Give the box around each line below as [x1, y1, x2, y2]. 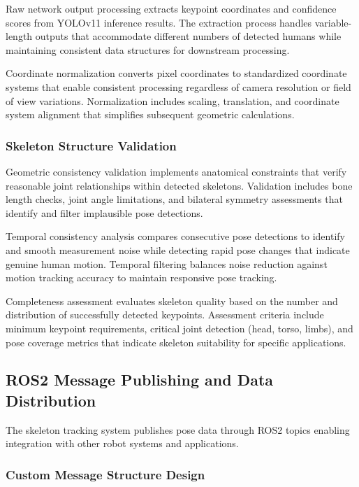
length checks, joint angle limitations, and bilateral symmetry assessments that [6, 192, 343, 206]
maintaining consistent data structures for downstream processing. [6, 42, 290, 57]
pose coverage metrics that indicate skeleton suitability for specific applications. [6, 334, 346, 349]
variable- [314, 15, 352, 29]
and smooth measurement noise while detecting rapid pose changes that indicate [6, 242, 350, 257]
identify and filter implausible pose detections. [6, 205, 203, 220]
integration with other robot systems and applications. [6, 436, 239, 451]
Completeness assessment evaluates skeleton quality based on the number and [6, 293, 338, 308]
